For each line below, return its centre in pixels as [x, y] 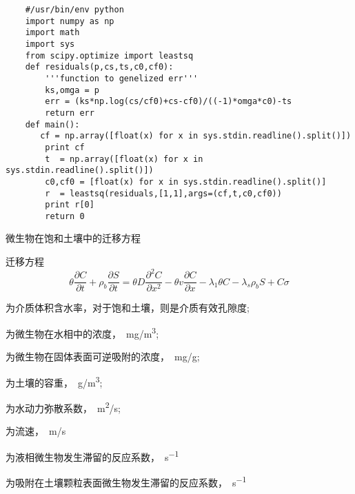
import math [52, 33]
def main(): [52, 124]
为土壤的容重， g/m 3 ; [54, 381]
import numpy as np [70, 21]
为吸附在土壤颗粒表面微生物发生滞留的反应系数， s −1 [126, 481]
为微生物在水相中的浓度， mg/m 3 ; [82, 332]
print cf [65, 147]
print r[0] [70, 205]
